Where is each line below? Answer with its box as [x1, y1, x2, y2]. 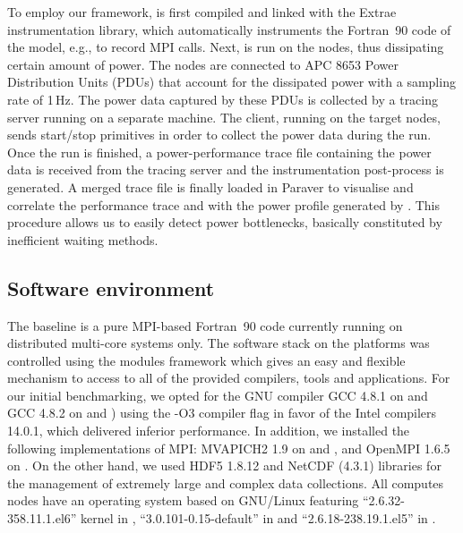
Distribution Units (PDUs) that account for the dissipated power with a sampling [7, 72, 456, 91]
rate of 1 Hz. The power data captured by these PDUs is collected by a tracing [7, 89, 439, 108]
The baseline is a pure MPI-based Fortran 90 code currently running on [7, 316, 403, 334]
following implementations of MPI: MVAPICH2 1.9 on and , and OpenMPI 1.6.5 [7, 438, 450, 457]
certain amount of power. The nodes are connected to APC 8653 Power [7, 55, 399, 73]
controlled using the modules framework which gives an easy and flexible [7, 351, 406, 369]
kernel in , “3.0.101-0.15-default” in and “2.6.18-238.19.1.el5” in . [81, 509, 436, 528]
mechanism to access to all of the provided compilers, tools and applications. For [7, 368, 450, 387]
